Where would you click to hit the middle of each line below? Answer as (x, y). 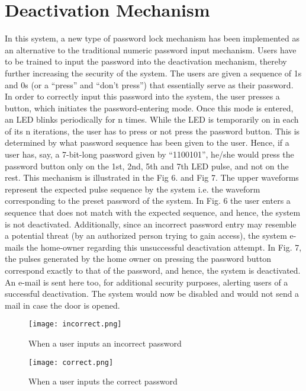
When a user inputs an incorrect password (105, 343)
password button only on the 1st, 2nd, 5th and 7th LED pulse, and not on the (147, 166)
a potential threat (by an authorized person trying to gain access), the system (146, 235)
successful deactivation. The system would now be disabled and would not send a (152, 294)
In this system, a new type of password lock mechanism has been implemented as (152, 38)
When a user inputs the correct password (103, 381)
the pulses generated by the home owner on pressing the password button (138, 259)
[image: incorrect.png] (75, 324)
